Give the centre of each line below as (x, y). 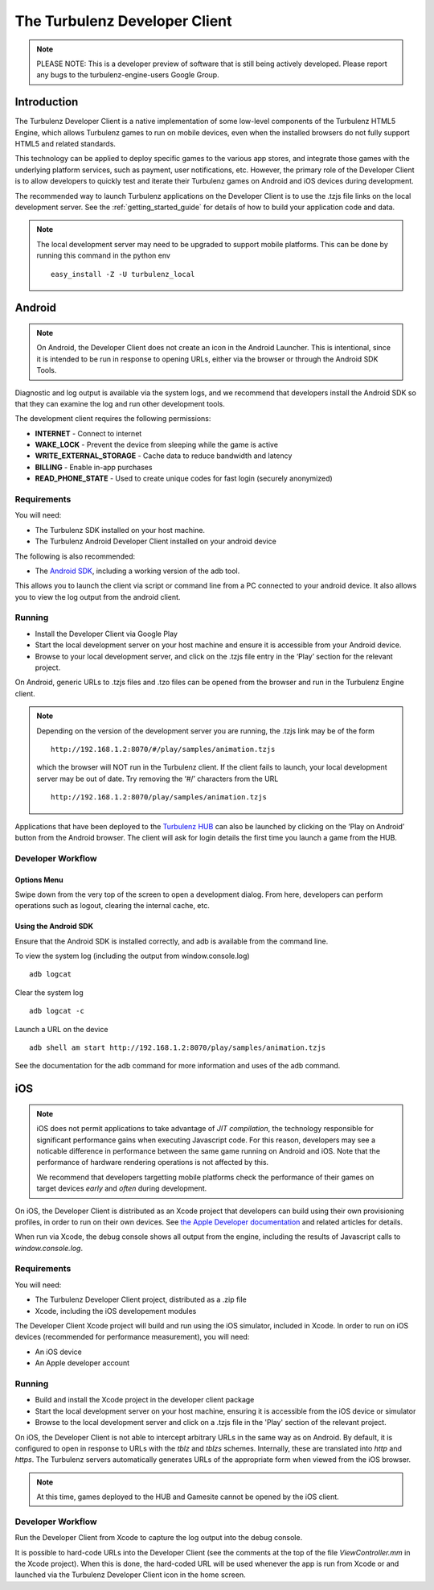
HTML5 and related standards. (66, 144)
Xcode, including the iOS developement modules (116, 1311)
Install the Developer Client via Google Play (106, 634)
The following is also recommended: (75, 556)
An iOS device (58, 1352)
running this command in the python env (103, 256)
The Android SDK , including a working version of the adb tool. (137, 571)
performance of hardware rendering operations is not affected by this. (153, 1163)
